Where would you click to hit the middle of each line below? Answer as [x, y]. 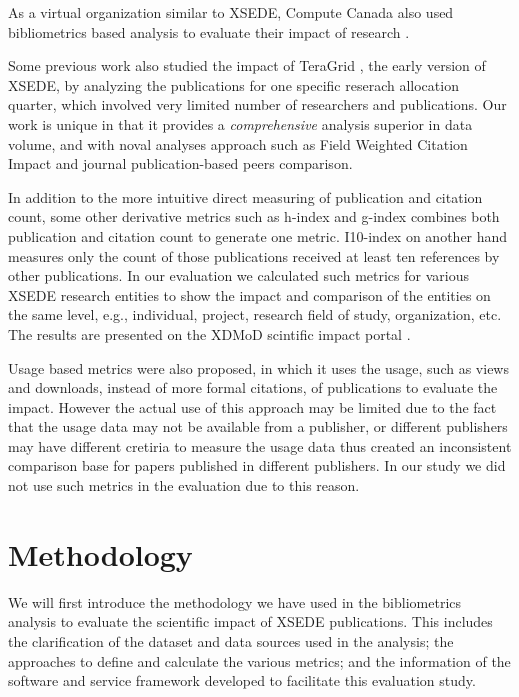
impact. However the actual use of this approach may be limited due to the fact [252, 406]
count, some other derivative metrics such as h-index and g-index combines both [254, 216]
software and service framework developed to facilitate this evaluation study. [242, 680]
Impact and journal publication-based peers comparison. [180, 163]
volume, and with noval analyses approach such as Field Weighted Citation [238, 143]
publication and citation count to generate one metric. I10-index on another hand [258, 235]
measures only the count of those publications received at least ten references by [254, 255]
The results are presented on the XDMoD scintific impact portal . [209, 333]
